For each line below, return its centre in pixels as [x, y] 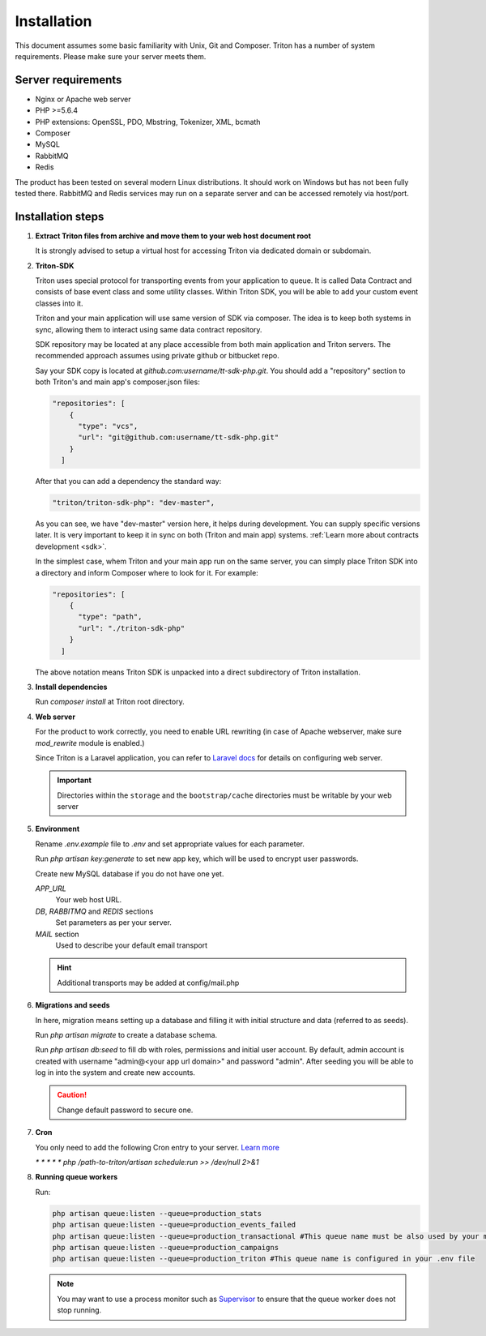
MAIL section [58, 934]
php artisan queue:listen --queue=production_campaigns [166, 1247]
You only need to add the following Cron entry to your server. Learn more [157, 1147]
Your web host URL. [89, 900]
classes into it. [59, 303]
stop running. [79, 1310]
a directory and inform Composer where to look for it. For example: [147, 572]
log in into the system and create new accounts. [115, 1073]
